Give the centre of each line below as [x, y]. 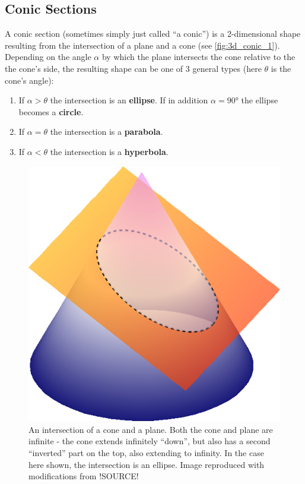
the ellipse [260, 100]
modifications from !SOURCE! [84, 476]
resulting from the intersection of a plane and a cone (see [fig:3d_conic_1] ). [142, 45]
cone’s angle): [29, 80]
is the [281, 68]
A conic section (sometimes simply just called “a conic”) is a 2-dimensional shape [153, 34]
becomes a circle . [51, 111]
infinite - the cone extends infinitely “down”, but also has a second [150, 441]
